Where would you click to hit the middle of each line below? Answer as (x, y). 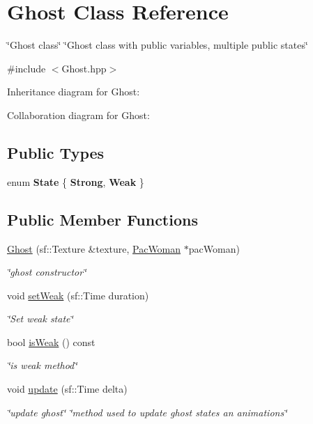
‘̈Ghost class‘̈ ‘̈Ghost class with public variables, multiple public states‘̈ (158, 45)
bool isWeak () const (51, 341)
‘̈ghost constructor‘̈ (47, 272)
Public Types (56, 152)
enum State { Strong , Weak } (76, 181)
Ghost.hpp (84, 68)
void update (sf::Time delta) (67, 389)
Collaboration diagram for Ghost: (78, 115)
